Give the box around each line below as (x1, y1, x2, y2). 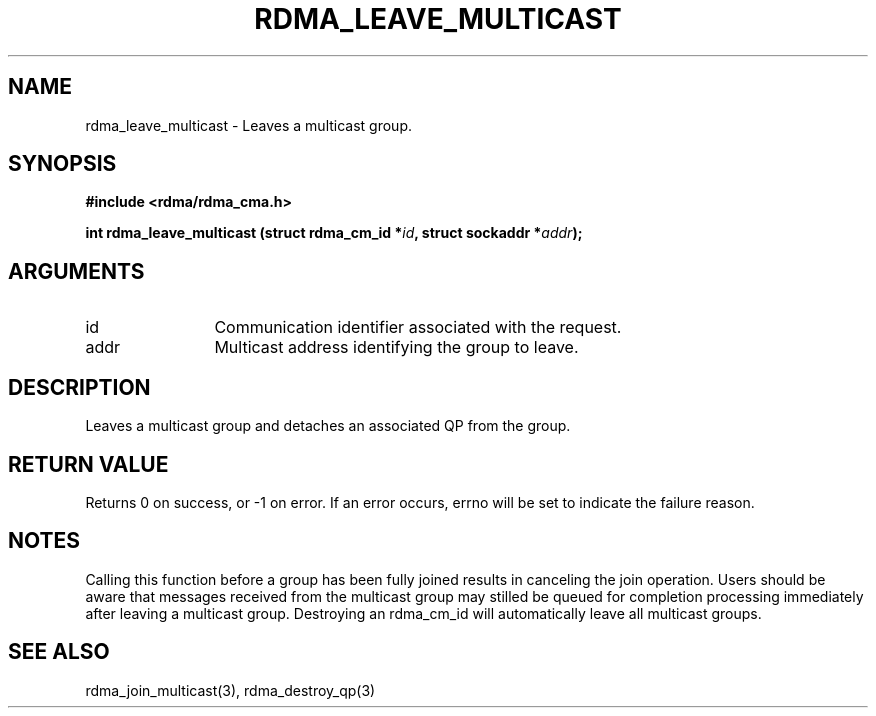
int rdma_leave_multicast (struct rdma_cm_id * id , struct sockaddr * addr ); (85, 224, 583, 242)
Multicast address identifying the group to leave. (214, 337, 579, 358)
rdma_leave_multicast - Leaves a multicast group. (85, 116, 412, 134)
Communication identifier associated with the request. (214, 317, 622, 338)
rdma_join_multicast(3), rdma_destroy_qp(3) (85, 681, 376, 699)
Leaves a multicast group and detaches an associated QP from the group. (85, 417, 571, 435)
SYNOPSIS (8, 151, 117, 177)
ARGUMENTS (8, 258, 145, 284)
